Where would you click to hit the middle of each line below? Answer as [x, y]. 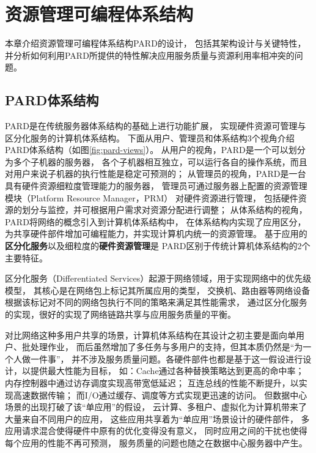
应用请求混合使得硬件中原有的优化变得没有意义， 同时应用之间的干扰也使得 [156, 431]
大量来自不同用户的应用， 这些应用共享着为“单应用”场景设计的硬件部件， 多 [157, 418]
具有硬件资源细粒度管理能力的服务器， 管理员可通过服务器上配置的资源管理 [156, 186]
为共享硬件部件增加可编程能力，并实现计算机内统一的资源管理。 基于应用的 [156, 234]
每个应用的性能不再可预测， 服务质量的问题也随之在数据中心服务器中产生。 [156, 442]
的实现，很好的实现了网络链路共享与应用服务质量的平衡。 [120, 314]
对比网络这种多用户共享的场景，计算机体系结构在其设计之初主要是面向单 [150, 335]
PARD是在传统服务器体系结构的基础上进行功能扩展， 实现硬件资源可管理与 [156, 126]
